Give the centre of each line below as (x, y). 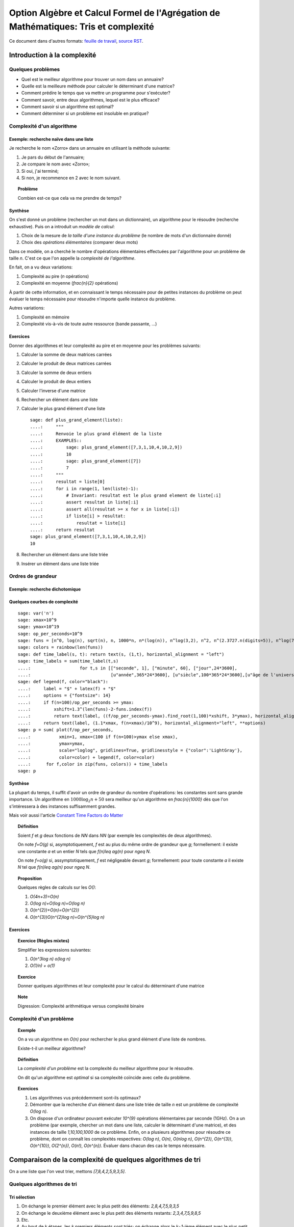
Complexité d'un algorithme (43, 126)
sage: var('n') (36, 613)
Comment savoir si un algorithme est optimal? (67, 107)
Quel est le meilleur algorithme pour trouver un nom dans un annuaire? (93, 79)
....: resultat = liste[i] (78, 523)
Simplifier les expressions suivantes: (55, 950)
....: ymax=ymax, (51, 743)
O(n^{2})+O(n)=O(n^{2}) (55, 910)
